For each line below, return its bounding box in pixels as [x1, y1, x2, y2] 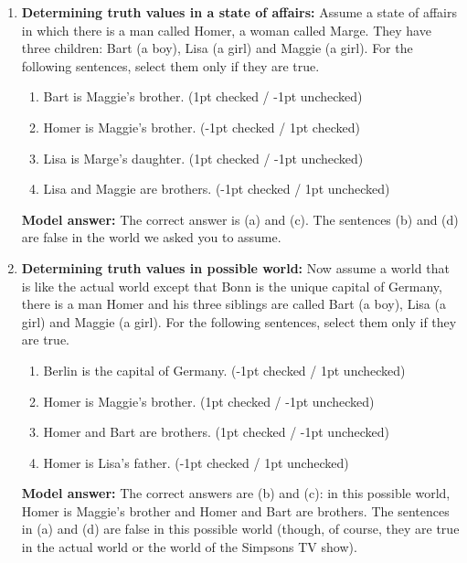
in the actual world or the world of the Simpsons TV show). [21, 537, 357, 557]
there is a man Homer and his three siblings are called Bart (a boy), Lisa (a [21, 294, 446, 313]
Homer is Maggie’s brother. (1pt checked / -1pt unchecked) [43, 391, 375, 410]
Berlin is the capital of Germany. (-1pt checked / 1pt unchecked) [43, 360, 406, 379]
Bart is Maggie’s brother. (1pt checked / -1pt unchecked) [43, 87, 363, 106]
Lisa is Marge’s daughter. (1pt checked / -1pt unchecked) [43, 148, 364, 167]
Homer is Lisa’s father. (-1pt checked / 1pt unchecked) [43, 452, 349, 472]
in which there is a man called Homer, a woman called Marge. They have [21, 20, 431, 39]
